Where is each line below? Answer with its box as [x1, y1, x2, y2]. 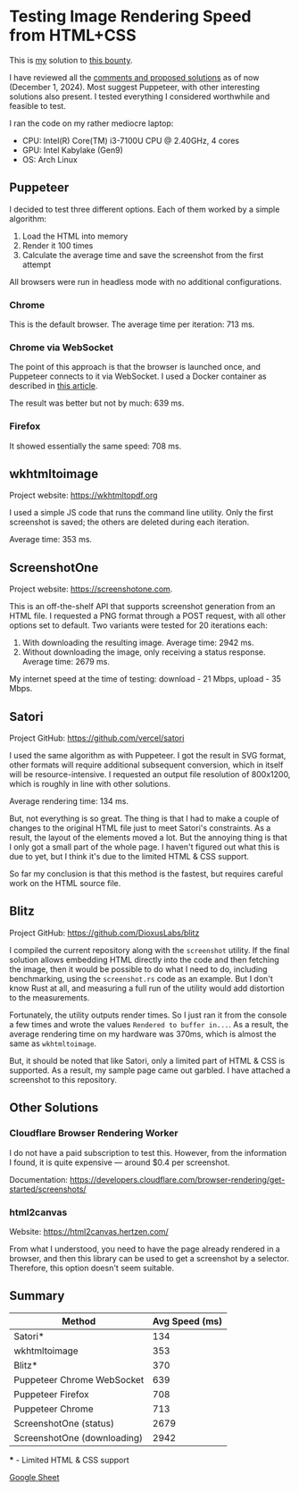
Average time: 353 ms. [9, 534, 92, 545]
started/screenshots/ [9, 1184, 87, 1194]
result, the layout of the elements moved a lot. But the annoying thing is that [9, 833, 287, 843]
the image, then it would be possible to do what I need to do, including [9, 963, 268, 975]
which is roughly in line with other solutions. [9, 779, 171, 790]
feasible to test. [9, 100, 67, 111]
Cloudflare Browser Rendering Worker [9, 1127, 179, 1140]
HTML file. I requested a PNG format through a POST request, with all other [9, 610, 287, 622]
